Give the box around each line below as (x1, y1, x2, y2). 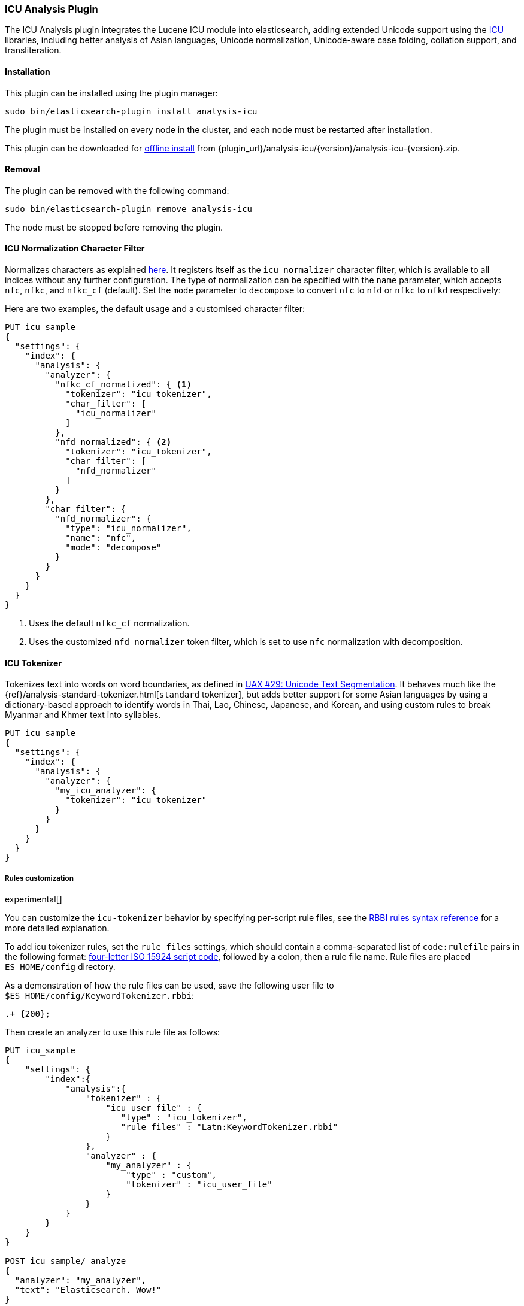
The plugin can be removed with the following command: (5, 185, 229, 196)
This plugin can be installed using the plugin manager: (5, 87, 218, 98)
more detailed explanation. (5, 923, 110, 934)
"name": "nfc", (65, 533, 137, 543)
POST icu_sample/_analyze (5, 1256, 126, 1266)
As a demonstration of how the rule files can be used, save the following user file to (5, 980, 334, 991)
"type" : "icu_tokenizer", (120, 1113, 247, 1123)
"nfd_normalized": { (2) (55, 437, 172, 447)
